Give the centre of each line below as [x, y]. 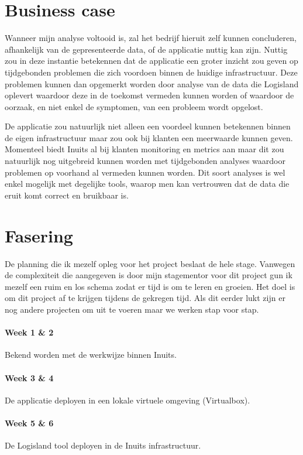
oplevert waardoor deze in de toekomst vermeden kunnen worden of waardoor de [149, 95]
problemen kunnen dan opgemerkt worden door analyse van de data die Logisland [152, 83]
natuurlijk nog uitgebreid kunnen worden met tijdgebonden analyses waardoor [145, 161]
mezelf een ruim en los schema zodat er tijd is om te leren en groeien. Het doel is [150, 286]
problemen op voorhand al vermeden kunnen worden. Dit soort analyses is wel [145, 172]
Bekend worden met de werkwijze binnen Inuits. [91, 355]
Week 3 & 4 [29, 377]
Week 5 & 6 [29, 422]
